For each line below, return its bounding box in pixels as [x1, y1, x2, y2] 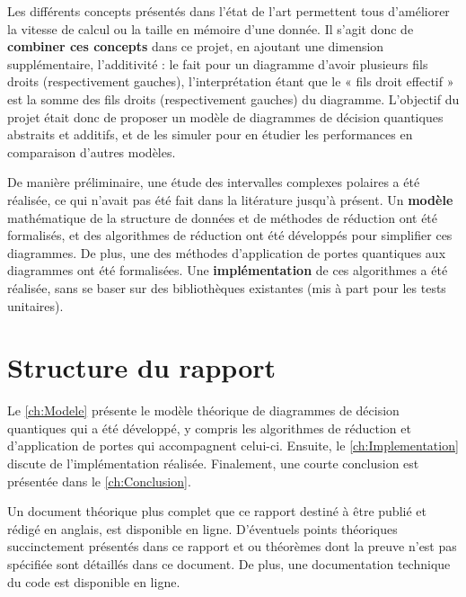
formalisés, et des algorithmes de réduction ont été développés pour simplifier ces [7, 226, 453, 245]
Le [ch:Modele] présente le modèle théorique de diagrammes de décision [7, 401, 400, 420]
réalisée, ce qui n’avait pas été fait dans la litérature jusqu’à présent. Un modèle [7, 190, 453, 209]
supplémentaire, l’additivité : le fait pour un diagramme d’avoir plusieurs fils [7, 54, 428, 73]
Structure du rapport [7, 349, 277, 386]
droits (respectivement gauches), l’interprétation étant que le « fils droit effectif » [7, 72, 454, 91]
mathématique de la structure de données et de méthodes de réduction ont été [7, 208, 438, 227]
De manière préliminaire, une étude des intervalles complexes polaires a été [7, 173, 420, 192]
